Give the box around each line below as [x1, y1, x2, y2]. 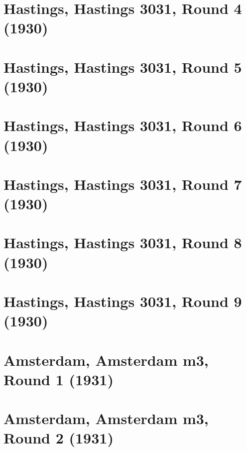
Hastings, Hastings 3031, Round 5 [3, 56, 242, 77]
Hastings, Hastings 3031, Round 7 [3, 173, 242, 194]
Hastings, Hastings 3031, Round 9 [3, 291, 242, 311]
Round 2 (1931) [3, 428, 114, 448]
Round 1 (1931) [3, 369, 114, 389]
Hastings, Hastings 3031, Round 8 [3, 232, 242, 253]
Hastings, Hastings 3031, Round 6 [3, 115, 242, 136]
